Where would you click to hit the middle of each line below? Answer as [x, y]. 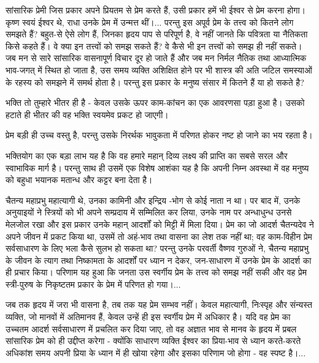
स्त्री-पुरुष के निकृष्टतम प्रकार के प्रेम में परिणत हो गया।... [93, 284]
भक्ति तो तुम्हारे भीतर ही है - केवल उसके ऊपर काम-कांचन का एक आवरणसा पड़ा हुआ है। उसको [155, 103]
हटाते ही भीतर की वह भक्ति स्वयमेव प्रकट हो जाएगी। [87, 114]
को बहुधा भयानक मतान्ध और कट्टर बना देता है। [79, 180]
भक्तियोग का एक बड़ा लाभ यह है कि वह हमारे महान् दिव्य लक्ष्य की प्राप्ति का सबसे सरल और [147, 155]
